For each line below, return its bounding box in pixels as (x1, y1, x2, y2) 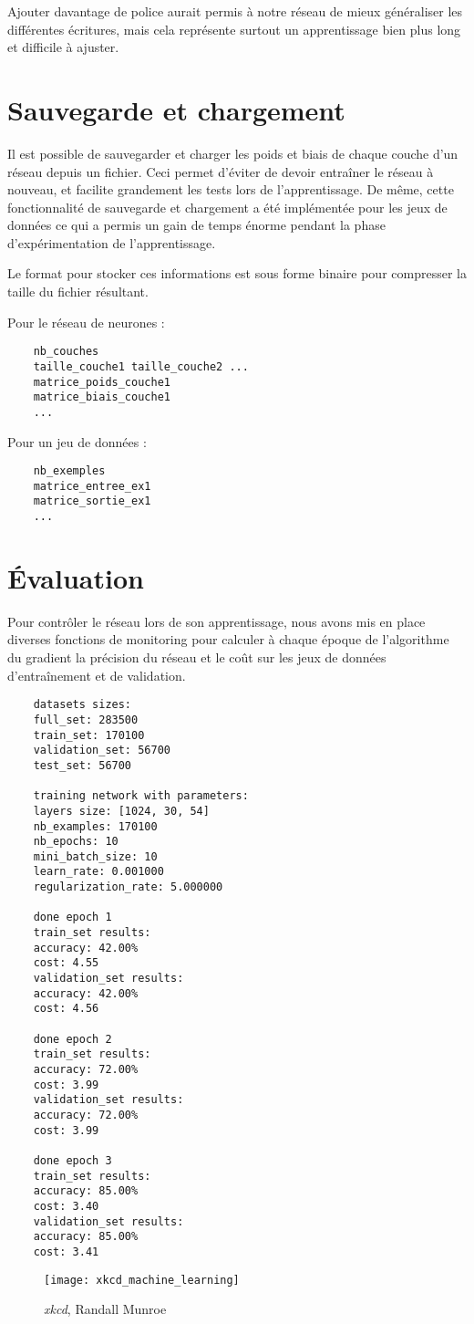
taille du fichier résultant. (7, 282, 149, 301)
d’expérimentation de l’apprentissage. (7, 233, 216, 252)
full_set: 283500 (33, 713, 139, 726)
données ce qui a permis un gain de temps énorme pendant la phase (7, 215, 386, 235)
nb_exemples (33, 464, 106, 478)
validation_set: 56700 (33, 744, 170, 757)
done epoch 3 (33, 1153, 112, 1167)
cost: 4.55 (33, 956, 99, 970)
